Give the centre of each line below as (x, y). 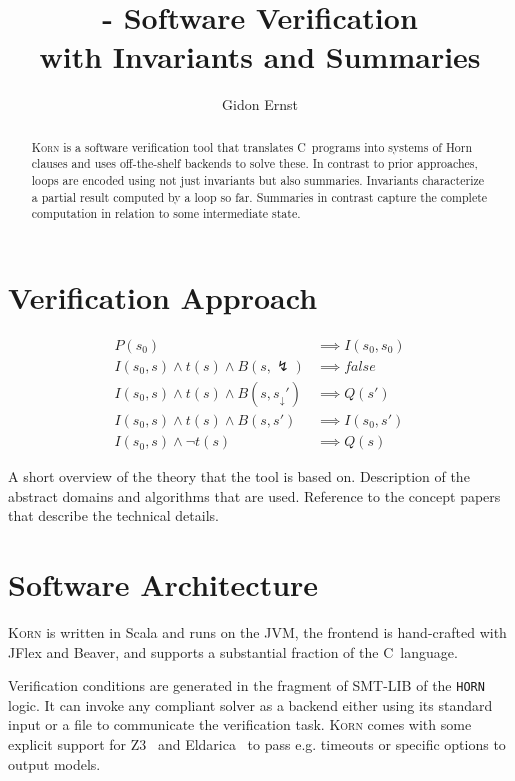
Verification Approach (163, 296)
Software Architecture (163, 584)
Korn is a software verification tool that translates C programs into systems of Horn (252, 146)
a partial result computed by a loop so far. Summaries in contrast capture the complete (259, 196)
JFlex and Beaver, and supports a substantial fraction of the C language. (233, 651)
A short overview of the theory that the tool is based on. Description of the (239, 476)
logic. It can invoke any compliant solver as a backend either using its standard (250, 704)
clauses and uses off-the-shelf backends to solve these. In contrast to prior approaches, (254, 163)
